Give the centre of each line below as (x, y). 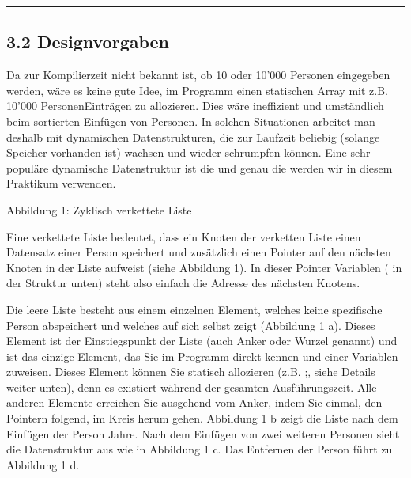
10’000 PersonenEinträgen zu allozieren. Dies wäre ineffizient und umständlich (195, 106)
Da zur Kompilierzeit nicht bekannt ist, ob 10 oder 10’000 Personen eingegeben (198, 75)
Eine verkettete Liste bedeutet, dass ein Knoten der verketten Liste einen (184, 236)
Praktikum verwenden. (61, 183)
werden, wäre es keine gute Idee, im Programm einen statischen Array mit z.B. (197, 90)
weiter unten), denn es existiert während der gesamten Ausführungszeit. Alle (192, 387)
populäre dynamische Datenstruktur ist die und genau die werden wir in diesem (200, 167)
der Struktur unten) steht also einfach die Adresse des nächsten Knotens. (183, 283)
